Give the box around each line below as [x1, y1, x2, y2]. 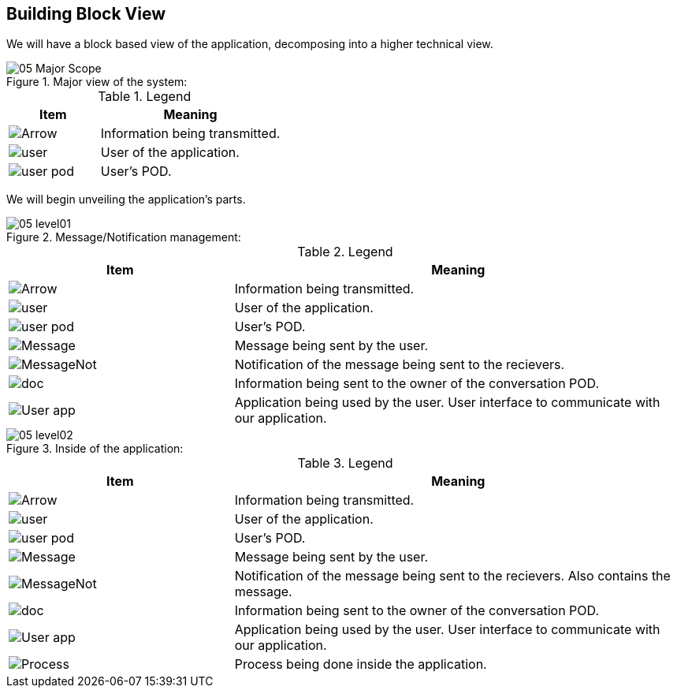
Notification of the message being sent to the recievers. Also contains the [234, 568, 671, 584]
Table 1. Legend [98, 88, 192, 105]
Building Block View [6, 4, 166, 24]
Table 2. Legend [297, 244, 393, 260]
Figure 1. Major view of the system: [6, 75, 188, 89]
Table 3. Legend [297, 455, 393, 472]
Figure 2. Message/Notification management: [6, 230, 241, 244]
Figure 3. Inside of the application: [6, 442, 184, 456]
